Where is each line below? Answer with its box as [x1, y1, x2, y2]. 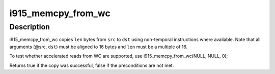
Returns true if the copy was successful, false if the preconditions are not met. [9, 62, 174, 68]
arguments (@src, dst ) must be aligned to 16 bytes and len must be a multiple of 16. [9, 44, 188, 50]
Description [9, 22, 50, 31]
